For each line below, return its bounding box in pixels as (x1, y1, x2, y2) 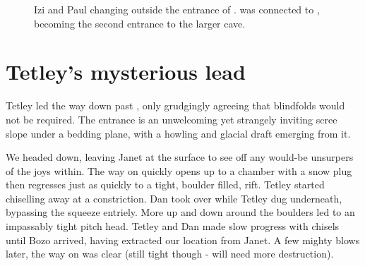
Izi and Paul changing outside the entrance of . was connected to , (34, 2, 320, 16)
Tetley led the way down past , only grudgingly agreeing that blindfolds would (6, 98, 345, 113)
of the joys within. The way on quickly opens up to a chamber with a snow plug (6, 163, 352, 178)
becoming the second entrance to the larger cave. (34, 16, 246, 30)
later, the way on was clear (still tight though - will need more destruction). (6, 246, 334, 261)
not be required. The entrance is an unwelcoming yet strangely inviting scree (6, 111, 337, 126)
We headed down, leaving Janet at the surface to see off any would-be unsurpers (6, 150, 354, 164)
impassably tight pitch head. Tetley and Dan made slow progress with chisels (6, 219, 340, 234)
